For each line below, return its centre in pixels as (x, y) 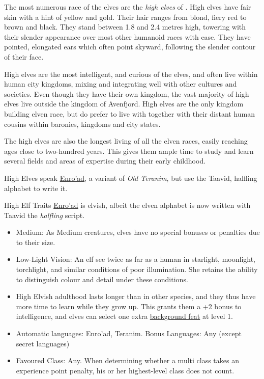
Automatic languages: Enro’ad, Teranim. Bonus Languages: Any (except (129, 333)
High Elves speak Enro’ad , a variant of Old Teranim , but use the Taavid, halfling (131, 178)
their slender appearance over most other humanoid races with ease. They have (127, 36)
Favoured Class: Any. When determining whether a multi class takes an (127, 360)
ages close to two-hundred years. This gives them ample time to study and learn (129, 151)
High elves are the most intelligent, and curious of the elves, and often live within (131, 74)
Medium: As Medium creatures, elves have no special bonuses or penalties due (138, 232)
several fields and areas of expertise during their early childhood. (105, 161)
